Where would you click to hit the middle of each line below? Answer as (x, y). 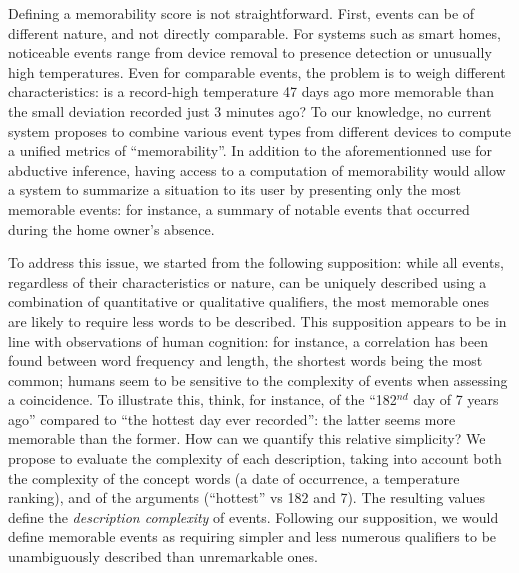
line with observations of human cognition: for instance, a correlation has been (248, 340)
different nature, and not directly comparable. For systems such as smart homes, (254, 32)
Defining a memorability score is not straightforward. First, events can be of (241, 13)
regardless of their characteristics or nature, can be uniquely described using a (247, 281)
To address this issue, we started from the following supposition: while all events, (256, 262)
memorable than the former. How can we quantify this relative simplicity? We (247, 438)
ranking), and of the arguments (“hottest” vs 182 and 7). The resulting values (246, 497)
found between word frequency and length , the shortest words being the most (245, 360)
